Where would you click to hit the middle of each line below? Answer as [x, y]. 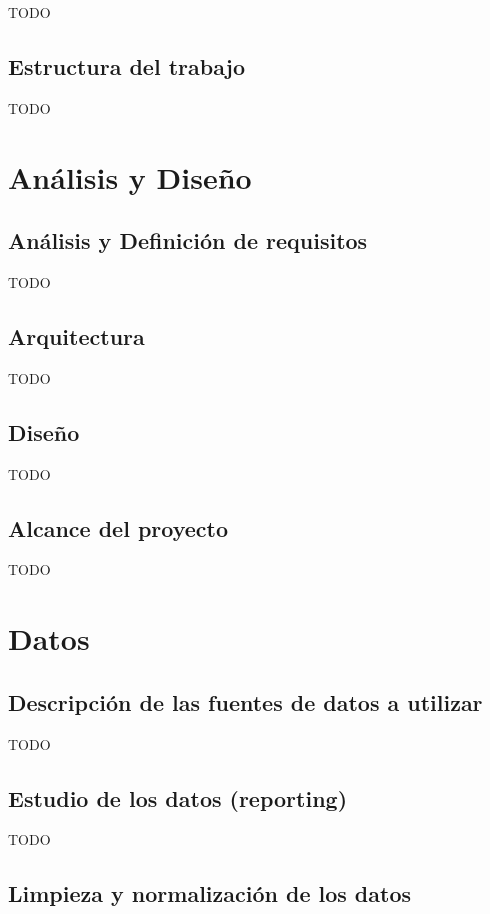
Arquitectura [76, 335]
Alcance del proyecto [118, 527]
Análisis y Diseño [130, 176]
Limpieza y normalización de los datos [210, 893]
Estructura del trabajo [127, 65]
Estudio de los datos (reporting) [178, 797]
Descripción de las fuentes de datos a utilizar [245, 701]
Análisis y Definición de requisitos [188, 240]
